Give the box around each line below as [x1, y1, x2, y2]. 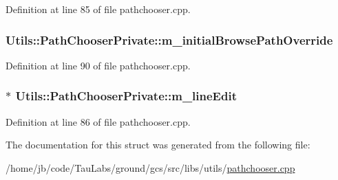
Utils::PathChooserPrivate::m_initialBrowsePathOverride [6, 31, 333, 48]
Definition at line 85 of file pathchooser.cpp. [6, 2, 191, 16]
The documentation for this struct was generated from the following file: [6, 137, 310, 152]
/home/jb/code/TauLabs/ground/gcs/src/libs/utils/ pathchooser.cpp [6, 160, 295, 175]
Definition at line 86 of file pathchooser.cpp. [6, 114, 191, 128]
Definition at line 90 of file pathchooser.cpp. [6, 58, 191, 72]
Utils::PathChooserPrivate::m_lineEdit [15, 87, 237, 104]
